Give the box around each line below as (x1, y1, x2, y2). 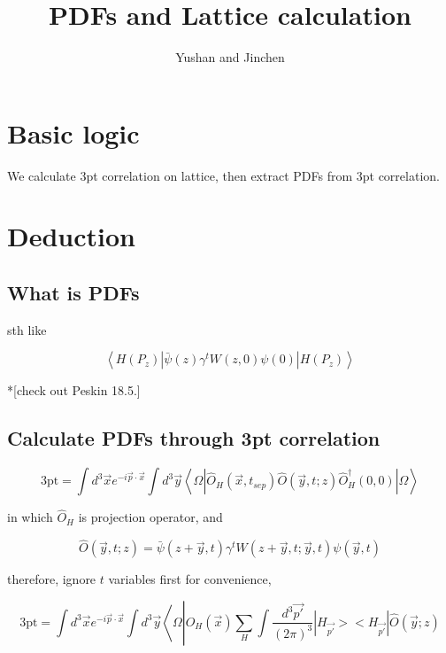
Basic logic (7, 114, 140, 151)
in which (7, 508, 53, 526)
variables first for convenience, (108, 570, 272, 588)
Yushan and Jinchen (175, 48, 285, 66)
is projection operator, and (78, 508, 223, 526)
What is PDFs (7, 279, 140, 307)
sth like (7, 320, 47, 338)
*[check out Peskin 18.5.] (7, 381, 141, 400)
